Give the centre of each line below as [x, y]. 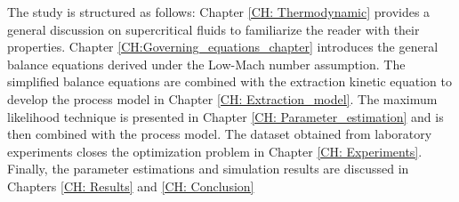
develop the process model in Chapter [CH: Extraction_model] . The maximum [222, 98]
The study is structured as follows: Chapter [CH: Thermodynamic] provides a [219, 12]
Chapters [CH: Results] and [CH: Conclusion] [131, 186]
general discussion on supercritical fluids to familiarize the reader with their [213, 29]
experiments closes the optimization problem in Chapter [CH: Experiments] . [215, 151]
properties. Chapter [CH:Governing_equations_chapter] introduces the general [223, 47]
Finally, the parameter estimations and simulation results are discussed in [208, 169]
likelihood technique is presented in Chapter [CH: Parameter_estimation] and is [225, 116]
